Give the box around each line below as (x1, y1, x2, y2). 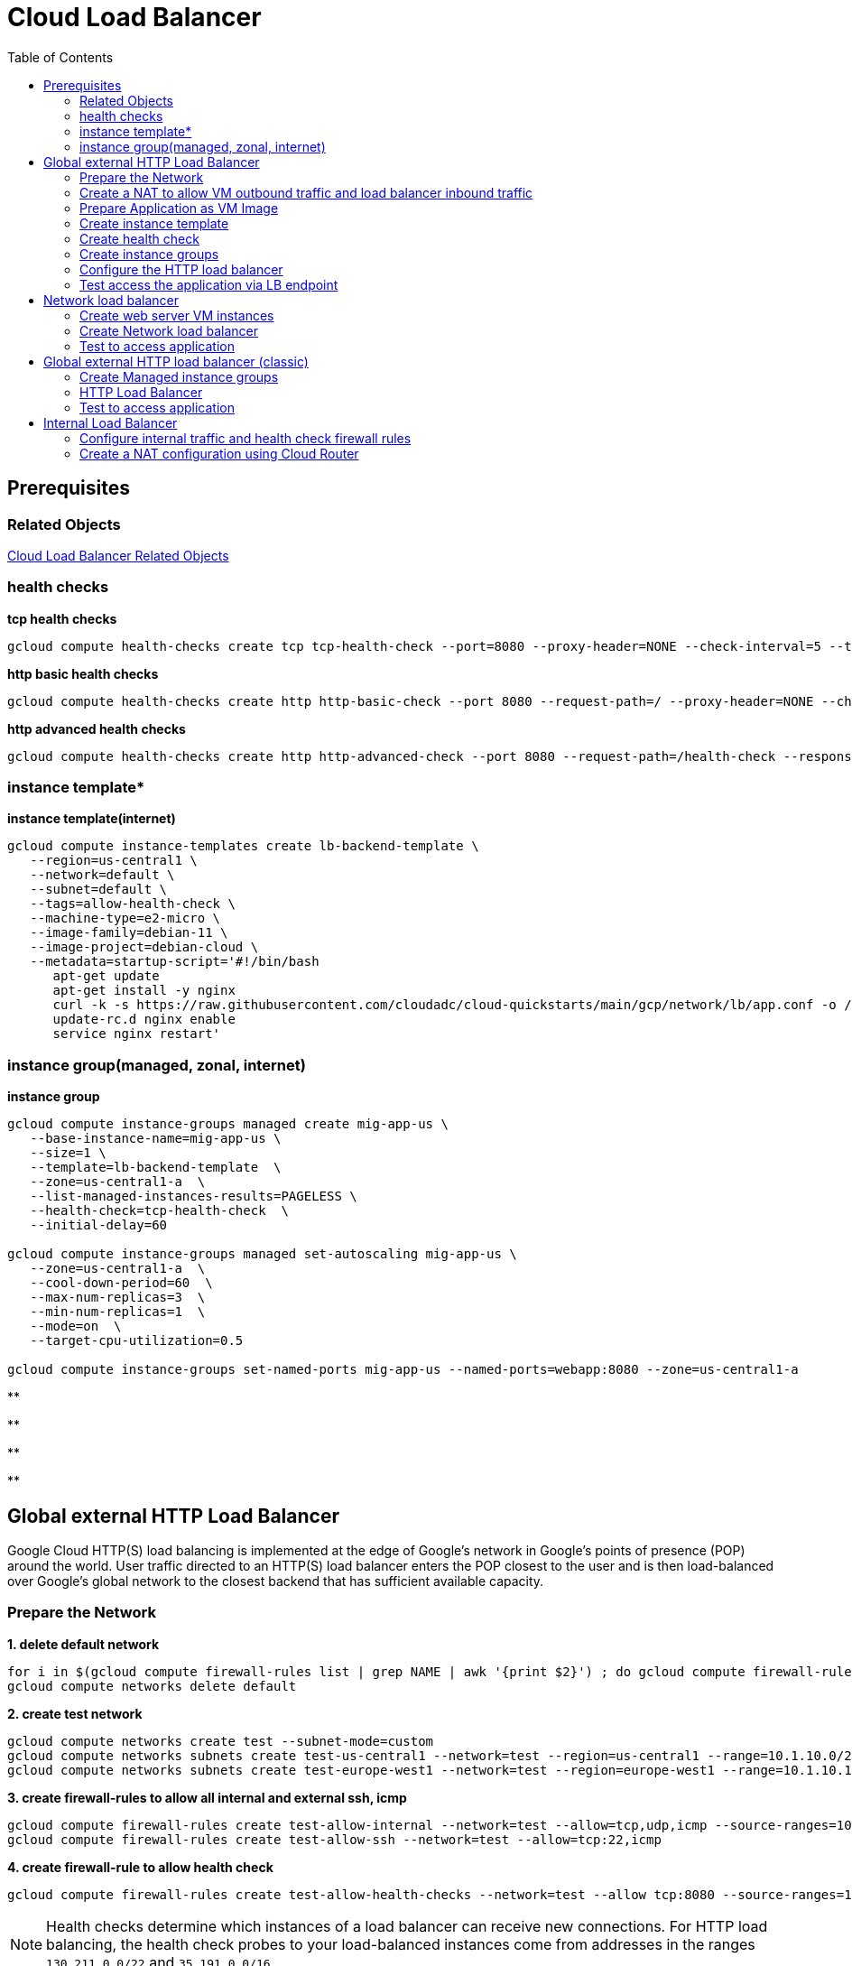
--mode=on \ (30, 1319, 122, 1334)
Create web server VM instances (79, 307, 274, 323)
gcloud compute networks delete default (7, 1678, 297, 1693)
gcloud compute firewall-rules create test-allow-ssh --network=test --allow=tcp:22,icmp (7, 1832, 662, 1847)
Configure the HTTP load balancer (79, 261, 283, 277)
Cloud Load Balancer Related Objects (7, 547, 229, 563)
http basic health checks (7, 665, 159, 682)
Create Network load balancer (79, 322, 258, 338)
